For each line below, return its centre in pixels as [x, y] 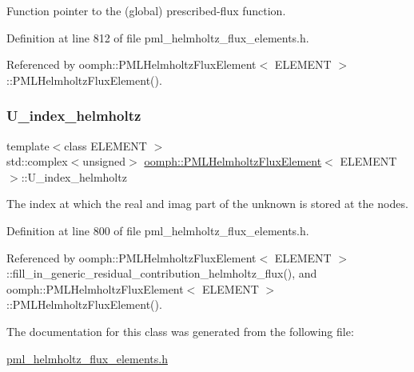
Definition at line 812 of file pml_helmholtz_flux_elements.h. [158, 37]
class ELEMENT [105, 145]
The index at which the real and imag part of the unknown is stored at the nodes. [207, 204]
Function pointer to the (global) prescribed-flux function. [146, 10]
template [28, 145]
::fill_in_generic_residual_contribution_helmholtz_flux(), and [162, 273]
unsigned [104, 161]
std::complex [37, 161]
